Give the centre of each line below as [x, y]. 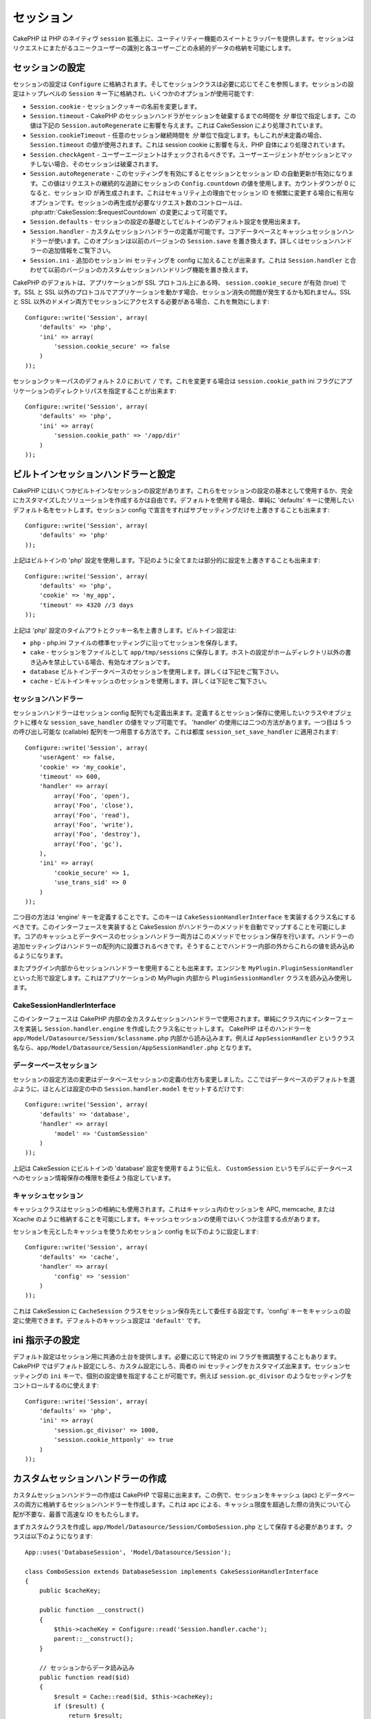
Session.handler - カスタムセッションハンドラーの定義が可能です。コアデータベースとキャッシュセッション [186, 231]
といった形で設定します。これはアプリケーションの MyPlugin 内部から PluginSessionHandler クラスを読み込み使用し [182, 978]
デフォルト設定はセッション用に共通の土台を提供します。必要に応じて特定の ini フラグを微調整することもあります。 [177, 1357]
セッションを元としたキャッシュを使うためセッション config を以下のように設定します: [136, 1231]
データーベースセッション [55, 1066]
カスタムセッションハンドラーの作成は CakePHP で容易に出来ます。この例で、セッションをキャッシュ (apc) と [169, 1495]
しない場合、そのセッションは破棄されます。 [99, 164]
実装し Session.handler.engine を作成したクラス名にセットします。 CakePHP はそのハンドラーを [168, 1029]
